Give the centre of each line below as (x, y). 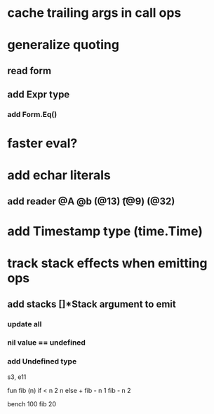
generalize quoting (63, 45)
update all (25, 324)
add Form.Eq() (32, 115)
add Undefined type (42, 361)
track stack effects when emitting (107, 263)
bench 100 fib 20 (32, 403)
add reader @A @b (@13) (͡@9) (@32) (91, 201)
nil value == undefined (47, 343)
